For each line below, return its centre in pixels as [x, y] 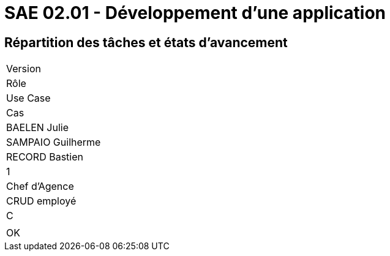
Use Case [28, 98]
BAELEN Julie [38, 128]
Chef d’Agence [40, 186]
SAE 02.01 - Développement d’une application [195, 13]
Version [24, 69]
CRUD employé [41, 201]
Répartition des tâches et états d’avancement [146, 42]
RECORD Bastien [45, 157]
